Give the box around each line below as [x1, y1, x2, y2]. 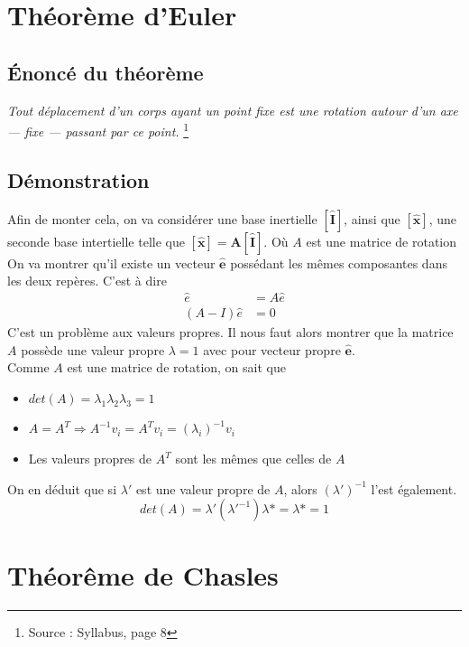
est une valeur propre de [135, 479, 271, 498]
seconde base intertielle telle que [7, 231, 185, 250]
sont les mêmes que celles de [175, 449, 332, 468]
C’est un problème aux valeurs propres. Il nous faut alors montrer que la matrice [7, 323, 454, 342]
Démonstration [7, 165, 150, 193]
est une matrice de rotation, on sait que [67, 358, 286, 377]
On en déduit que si [7, 479, 117, 498]
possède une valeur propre [21, 340, 165, 359]
